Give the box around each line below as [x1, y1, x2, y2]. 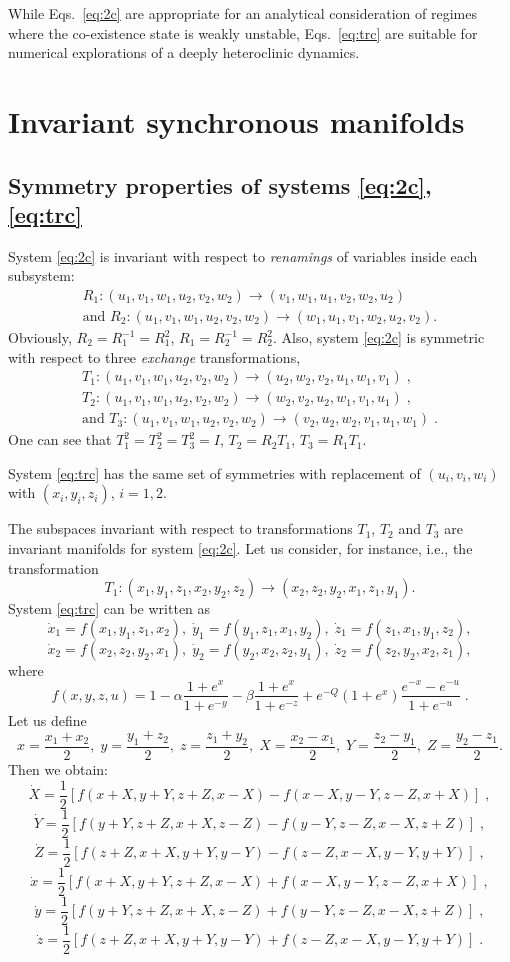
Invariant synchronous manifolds [8, 100, 465, 141]
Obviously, [8, 327, 72, 347]
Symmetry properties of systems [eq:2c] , [8, 169, 432, 200]
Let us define [8, 709, 87, 730]
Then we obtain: [8, 759, 108, 779]
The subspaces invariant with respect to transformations [8, 518, 353, 539]
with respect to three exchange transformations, [8, 346, 301, 367]
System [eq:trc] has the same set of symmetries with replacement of [8, 462, 421, 483]
